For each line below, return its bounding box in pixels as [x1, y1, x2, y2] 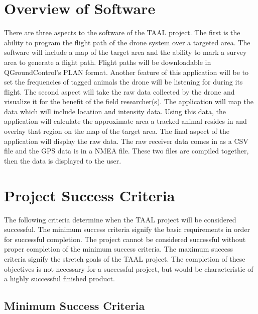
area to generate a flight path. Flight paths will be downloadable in [4, 56, 211, 67]
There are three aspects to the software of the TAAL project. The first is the [4, 27, 240, 38]
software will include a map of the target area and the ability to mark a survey [4, 47, 247, 57]
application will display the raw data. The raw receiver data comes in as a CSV [4, 135, 248, 146]
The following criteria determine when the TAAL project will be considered [4, 214, 236, 224]
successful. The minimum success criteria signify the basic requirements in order [4, 224, 250, 234]
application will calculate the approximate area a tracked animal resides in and [4, 116, 247, 126]
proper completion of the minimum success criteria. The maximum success [4, 244, 233, 254]
